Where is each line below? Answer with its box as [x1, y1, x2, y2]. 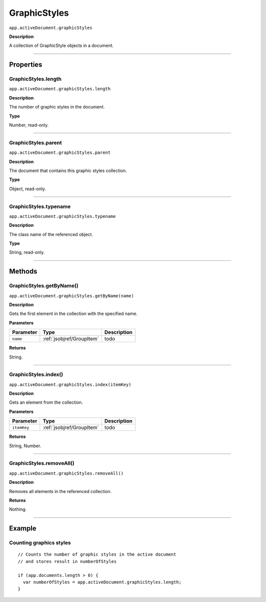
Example [9, 524, 36, 532]
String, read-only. [9, 249, 45, 255]
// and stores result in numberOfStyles [18, 559, 117, 564]
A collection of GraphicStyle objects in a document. [9, 42, 114, 49]
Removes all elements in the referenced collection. [9, 488, 112, 494]
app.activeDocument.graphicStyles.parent [9, 150, 111, 155]
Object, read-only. [9, 185, 46, 192]
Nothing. [9, 506, 27, 512]
